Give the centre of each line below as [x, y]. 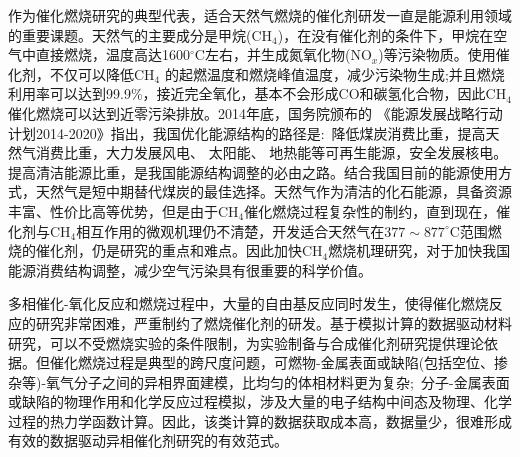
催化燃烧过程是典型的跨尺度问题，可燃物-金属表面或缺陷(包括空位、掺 [279, 362]
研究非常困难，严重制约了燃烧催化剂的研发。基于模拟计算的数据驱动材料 [273, 322]
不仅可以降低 [91, 73]
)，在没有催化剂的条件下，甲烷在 [385, 34]
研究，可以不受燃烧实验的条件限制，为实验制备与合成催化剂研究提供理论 [246, 342]
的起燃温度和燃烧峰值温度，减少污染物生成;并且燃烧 [334, 73]
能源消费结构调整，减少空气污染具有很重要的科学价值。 [190, 269]
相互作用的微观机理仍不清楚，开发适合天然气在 [230, 230]
